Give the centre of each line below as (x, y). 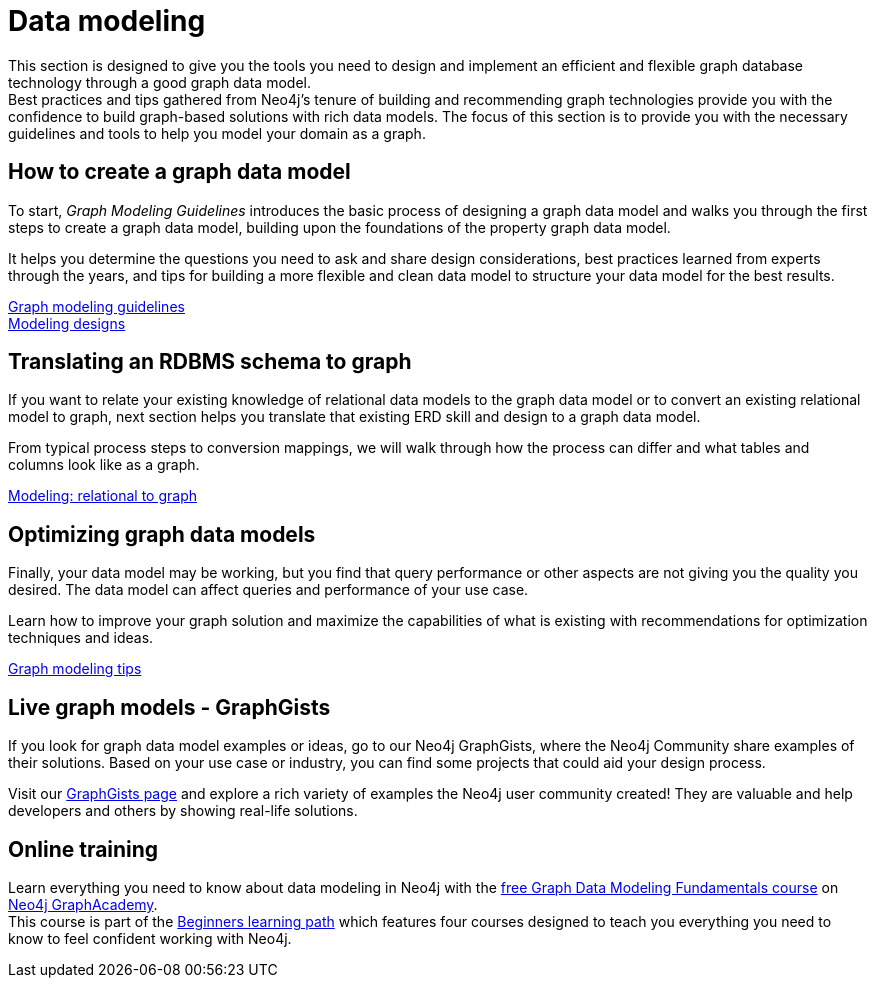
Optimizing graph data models (162, 534)
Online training (83, 849)
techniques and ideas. (81, 638)
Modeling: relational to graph (103, 496)
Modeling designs (67, 323)
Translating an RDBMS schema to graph (210, 362)
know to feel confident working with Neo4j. (150, 938)
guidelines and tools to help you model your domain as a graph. (217, 133)
